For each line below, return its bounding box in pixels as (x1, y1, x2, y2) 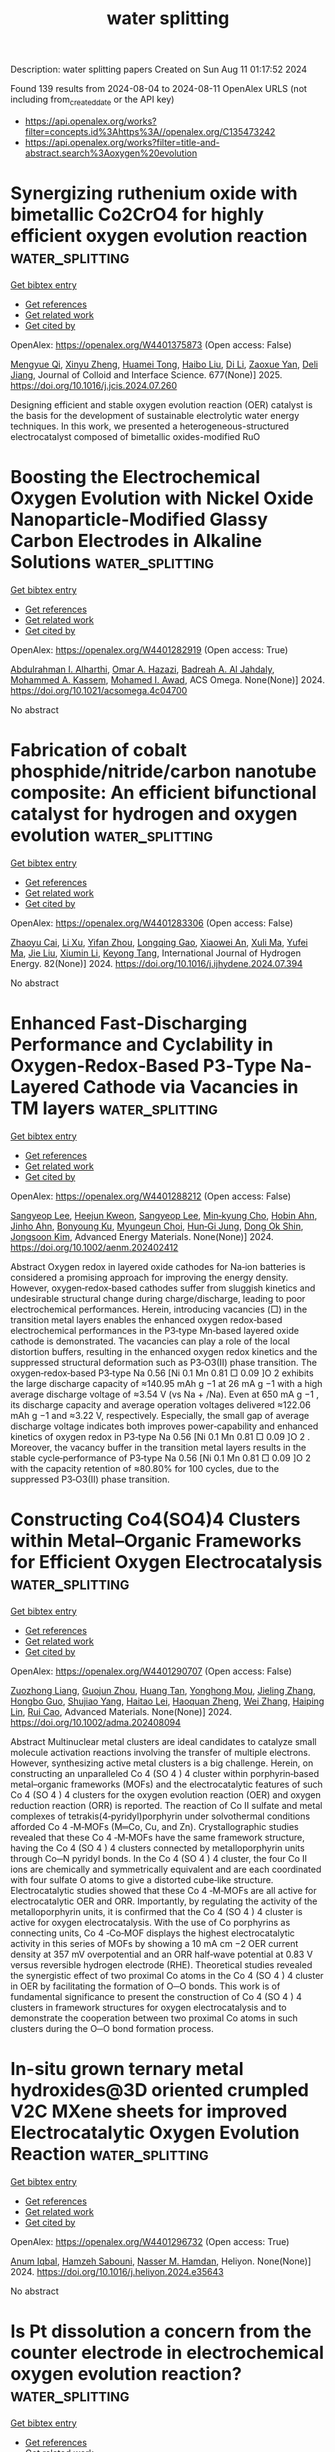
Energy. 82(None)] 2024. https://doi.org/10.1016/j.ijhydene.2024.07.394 (10, 957, 303, 969)
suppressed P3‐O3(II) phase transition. (10, 1473, 170, 1485)
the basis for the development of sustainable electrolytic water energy (10, 409, 300, 421)
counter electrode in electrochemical (10, 2341, 325, 2364)
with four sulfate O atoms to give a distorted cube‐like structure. (10, 1873, 274, 1886)
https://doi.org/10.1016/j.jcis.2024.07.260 (10, 379, 178, 391)
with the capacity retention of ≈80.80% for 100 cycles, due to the (10, 1462, 280, 1474)
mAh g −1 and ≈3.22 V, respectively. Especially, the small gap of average (10, 1409, 310, 1421)
